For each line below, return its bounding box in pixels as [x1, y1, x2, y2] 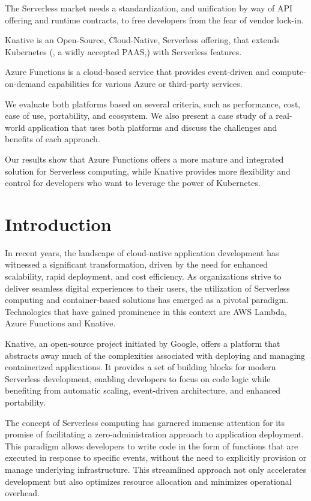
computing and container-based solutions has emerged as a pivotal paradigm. [5, 293, 289, 306]
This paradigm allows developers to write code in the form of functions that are [5, 439, 298, 452]
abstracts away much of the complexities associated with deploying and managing [5, 349, 306, 361]
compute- [272, 65, 306, 78]
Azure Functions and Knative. [5, 317, 116, 329]
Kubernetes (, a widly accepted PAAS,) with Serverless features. [5, 45, 242, 58]
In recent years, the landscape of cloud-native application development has [5, 246, 279, 259]
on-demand [5, 77, 46, 89]
